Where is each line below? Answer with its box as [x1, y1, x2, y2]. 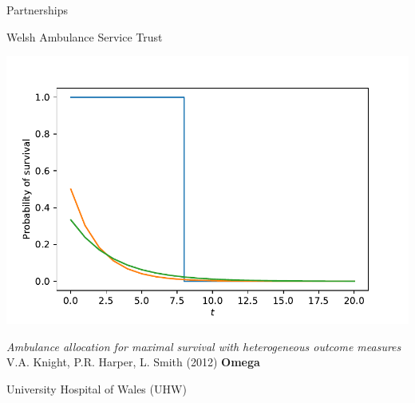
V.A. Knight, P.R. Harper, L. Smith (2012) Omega [6, 354, 260, 370]
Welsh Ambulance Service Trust [6, 28, 163, 45]
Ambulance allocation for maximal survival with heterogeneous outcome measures [6, 338, 401, 354]
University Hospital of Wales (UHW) [6, 380, 187, 397]
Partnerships [6, 2, 69, 18]
